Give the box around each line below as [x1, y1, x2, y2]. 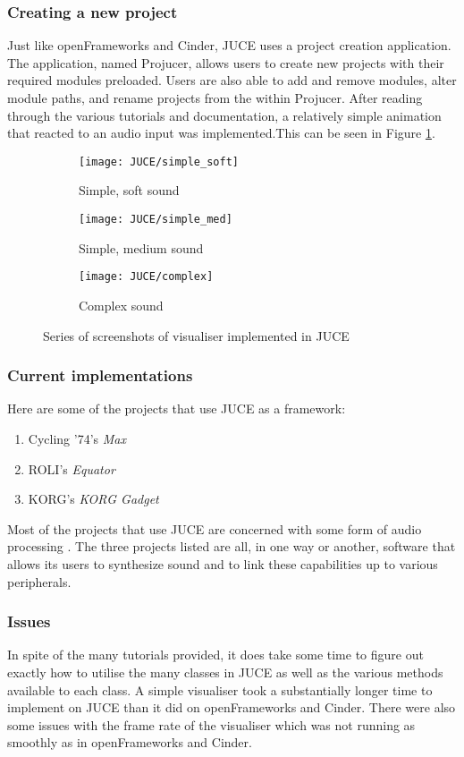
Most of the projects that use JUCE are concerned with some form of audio [7, 519, 422, 538]
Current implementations [7, 364, 193, 387]
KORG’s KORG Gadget [28, 489, 159, 508]
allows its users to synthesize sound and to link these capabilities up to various [7, 554, 438, 573]
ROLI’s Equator [28, 459, 115, 478]
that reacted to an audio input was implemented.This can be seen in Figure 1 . [7, 123, 435, 142]
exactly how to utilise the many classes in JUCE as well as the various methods [7, 662, 443, 681]
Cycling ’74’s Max [28, 429, 126, 447]
